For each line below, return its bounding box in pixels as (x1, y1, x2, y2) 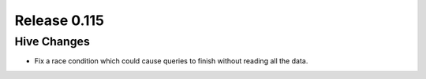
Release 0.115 (14, 12, 104, 29)
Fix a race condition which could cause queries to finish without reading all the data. (34, 56, 308, 66)
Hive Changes (14, 34, 90, 48)
